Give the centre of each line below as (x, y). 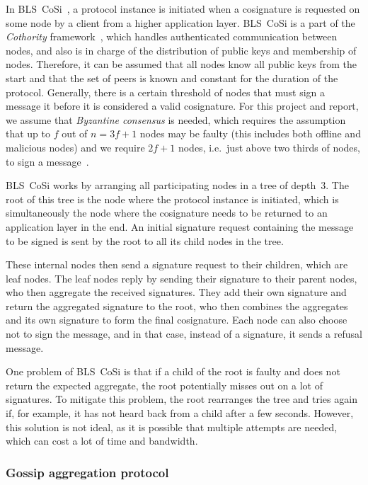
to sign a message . (47, 161)
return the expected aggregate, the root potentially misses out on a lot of (164, 385)
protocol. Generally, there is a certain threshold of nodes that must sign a (166, 92)
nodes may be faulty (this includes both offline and (250, 133)
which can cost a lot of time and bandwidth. (102, 441)
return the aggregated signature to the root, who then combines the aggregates (177, 306)
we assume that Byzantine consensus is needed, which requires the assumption (176, 119)
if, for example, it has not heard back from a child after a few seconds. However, (180, 413)
